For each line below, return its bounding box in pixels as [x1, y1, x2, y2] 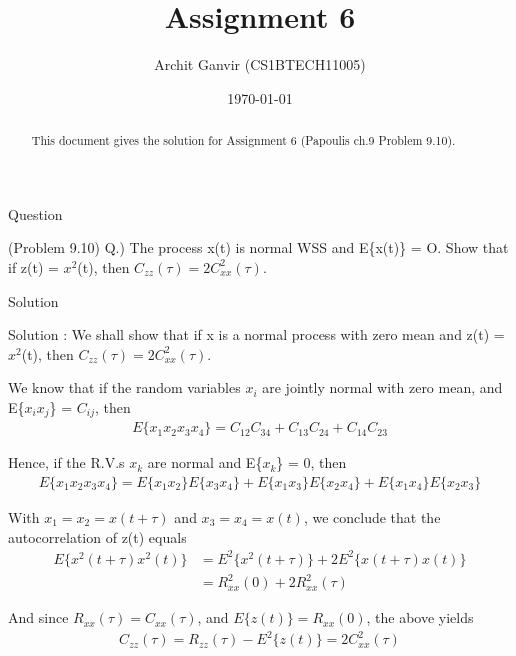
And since [8, 607, 69, 628]
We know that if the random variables [8, 377, 241, 398]
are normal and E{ [147, 452, 263, 473]
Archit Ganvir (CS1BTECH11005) [154, 54, 366, 75]
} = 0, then [276, 452, 347, 473]
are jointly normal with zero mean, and [262, 377, 503, 398]
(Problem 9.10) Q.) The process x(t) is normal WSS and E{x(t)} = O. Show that [8, 237, 509, 258]
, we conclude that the [303, 507, 441, 528]
